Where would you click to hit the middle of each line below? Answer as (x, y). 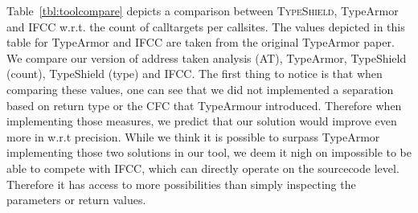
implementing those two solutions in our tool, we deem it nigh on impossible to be (209, 152)
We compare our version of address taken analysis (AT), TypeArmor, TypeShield (207, 57)
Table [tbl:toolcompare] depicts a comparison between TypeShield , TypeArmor (203, 10)
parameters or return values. (76, 200)
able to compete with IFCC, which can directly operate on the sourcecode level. (203, 168)
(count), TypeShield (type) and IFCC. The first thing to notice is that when (195, 74)
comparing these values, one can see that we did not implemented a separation (200, 89)
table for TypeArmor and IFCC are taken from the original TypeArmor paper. (201, 42)
